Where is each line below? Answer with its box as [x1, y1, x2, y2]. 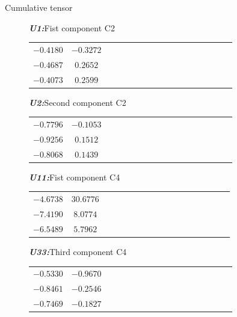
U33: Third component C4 [29, 245, 127, 257]
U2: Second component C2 [29, 96, 126, 108]
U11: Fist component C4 [29, 170, 120, 183]
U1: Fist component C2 [29, 21, 115, 34]
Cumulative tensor [5, 1, 73, 13]
